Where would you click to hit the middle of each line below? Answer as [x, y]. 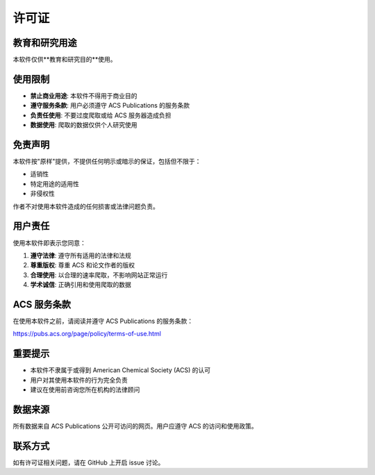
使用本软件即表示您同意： [49, 242]
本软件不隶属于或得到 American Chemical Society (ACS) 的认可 [120, 370]
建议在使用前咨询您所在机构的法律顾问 [85, 390]
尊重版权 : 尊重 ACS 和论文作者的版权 [83, 265]
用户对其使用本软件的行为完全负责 [79, 380]
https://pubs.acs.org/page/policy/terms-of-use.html [87, 334]
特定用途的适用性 [55, 183]
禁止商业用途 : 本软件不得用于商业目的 [84, 95]
